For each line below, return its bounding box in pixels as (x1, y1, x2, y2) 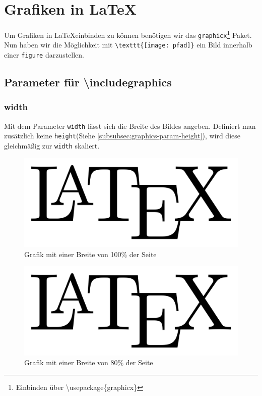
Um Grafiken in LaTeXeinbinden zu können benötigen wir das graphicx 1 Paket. (4, 28, 252, 40)
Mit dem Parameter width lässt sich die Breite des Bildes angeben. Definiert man (4, 120, 256, 131)
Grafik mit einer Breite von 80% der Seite (24, 357, 153, 368)
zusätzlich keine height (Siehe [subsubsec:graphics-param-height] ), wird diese (4, 130, 240, 141)
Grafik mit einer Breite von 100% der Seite (24, 249, 157, 259)
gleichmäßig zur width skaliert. (4, 140, 100, 151)
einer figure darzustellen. (4, 49, 85, 60)
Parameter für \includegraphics (4, 74, 172, 90)
